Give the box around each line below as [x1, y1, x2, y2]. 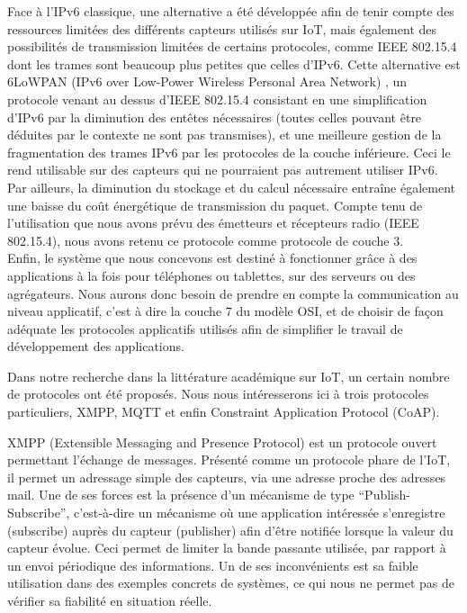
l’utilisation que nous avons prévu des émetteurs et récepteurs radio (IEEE [7, 213, 419, 232]
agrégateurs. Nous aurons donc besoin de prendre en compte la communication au [7, 284, 459, 302]
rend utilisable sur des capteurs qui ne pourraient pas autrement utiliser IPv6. [7, 160, 438, 179]
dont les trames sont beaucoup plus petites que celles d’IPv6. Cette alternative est [7, 54, 461, 73]
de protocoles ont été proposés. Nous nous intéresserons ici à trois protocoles [7, 384, 429, 403]
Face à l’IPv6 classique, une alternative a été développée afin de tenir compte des [7, 2, 454, 20]
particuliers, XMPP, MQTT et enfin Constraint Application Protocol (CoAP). [7, 402, 440, 421]
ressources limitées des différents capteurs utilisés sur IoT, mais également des [7, 19, 437, 38]
